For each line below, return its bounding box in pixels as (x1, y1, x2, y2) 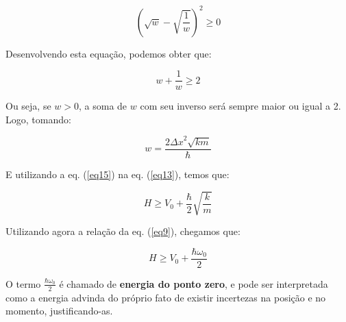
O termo (5, 276, 41, 290)
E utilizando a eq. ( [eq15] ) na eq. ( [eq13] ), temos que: (5, 166, 230, 181)
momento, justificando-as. (5, 304, 113, 318)
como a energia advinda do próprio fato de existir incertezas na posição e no (5, 290, 326, 304)
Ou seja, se (5, 99, 51, 113)
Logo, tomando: (5, 112, 71, 126)
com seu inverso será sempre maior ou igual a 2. (140, 99, 341, 113)
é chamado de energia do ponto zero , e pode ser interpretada (59, 276, 328, 290)
